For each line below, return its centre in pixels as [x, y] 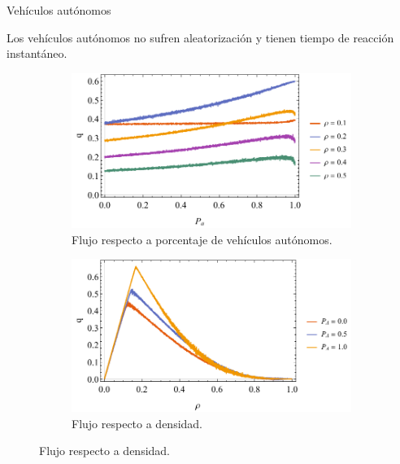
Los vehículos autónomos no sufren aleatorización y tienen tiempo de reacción [200, 37]
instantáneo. [37, 53]
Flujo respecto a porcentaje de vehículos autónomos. [202, 239]
